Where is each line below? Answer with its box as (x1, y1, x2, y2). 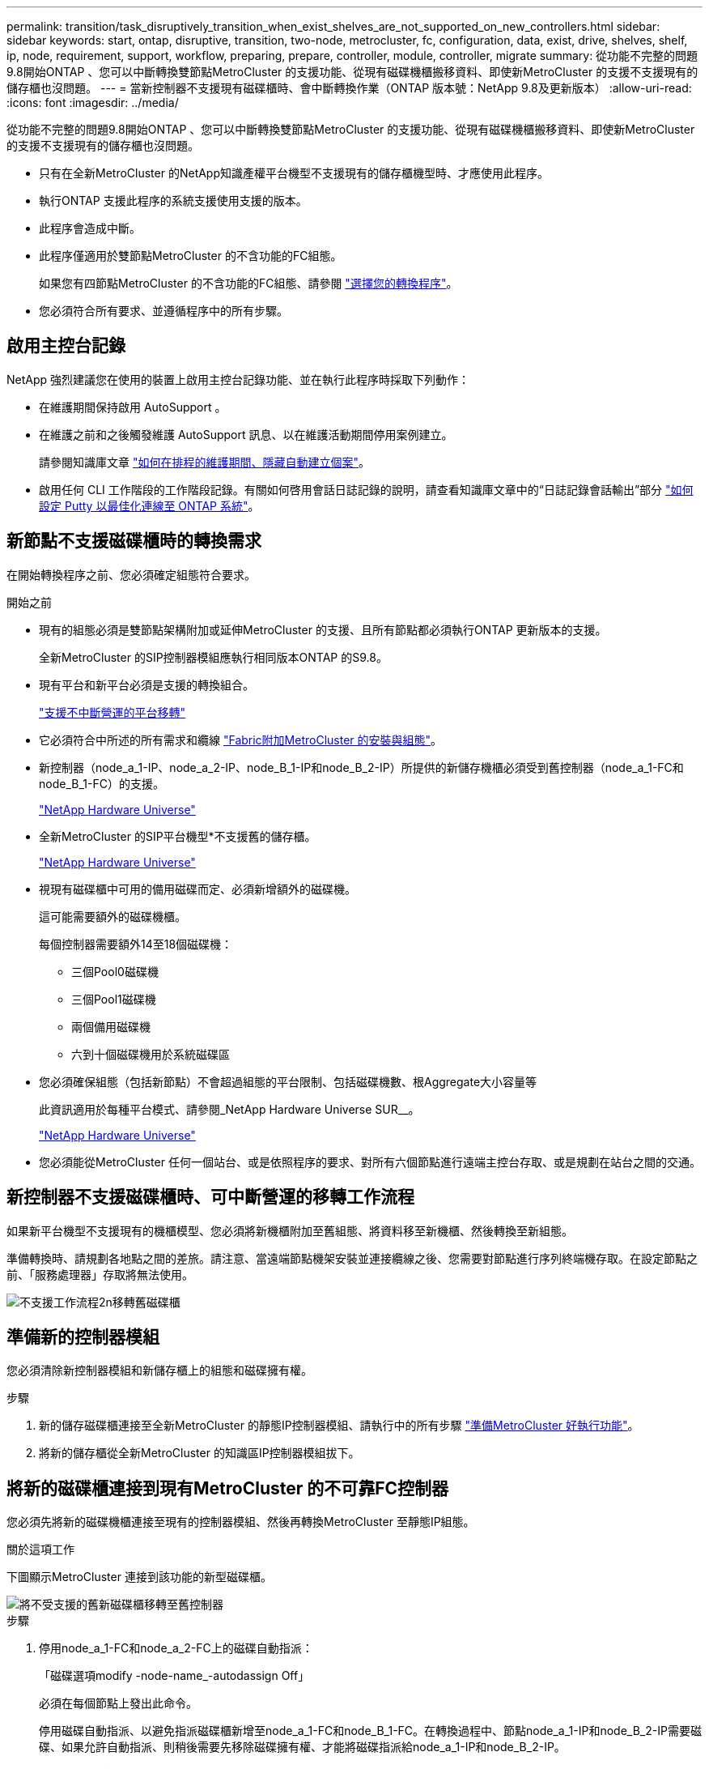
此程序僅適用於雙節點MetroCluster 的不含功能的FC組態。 (39, 249, 342, 262)
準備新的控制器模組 (6, 1326, 159, 1347)
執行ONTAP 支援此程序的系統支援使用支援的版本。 (39, 194, 308, 207)
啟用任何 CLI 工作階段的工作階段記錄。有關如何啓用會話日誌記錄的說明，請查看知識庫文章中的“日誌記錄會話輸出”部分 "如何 (39, 482, 694, 497)
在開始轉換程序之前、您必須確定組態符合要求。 (6, 567, 256, 582)
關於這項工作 (6, 1542, 74, 1557)
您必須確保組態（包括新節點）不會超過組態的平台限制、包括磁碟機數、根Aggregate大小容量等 (39, 1074, 537, 1089)
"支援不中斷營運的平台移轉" (39, 705, 186, 719)
